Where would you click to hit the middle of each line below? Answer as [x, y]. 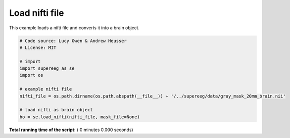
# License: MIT [38, 47]
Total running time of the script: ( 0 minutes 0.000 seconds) [71, 130]
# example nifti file [46, 89]
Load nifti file [37, 13]
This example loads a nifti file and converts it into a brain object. [74, 28]
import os [31, 75]
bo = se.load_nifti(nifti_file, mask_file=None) [80, 117]
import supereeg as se [47, 69]
